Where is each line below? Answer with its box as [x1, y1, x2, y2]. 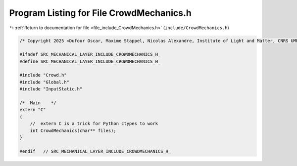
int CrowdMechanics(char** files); [30, 127, 116, 133]
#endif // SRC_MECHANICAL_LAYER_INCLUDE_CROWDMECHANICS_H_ [19, 148, 171, 154]
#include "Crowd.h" [19, 72, 67, 78]
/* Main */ [19, 100, 56, 106]
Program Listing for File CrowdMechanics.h [9, 7, 192, 18]
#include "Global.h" [19, 79, 69, 85]
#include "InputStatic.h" [19, 86, 83, 92]
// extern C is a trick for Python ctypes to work [30, 121, 158, 126]
